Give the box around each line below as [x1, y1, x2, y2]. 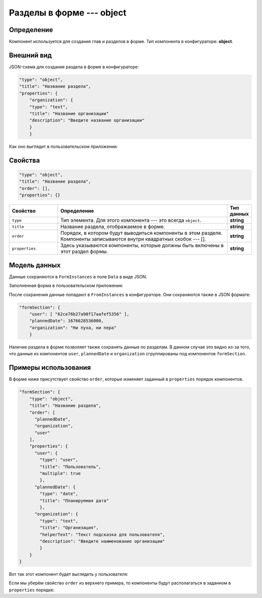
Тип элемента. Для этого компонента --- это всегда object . [60, 217, 201, 224]
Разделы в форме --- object [9, 7, 127, 18]
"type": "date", [39, 491, 79, 497]
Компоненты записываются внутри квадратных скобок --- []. [60, 236, 206, 242]
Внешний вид [9, 51, 52, 59]
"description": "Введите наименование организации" [39, 538, 165, 544]
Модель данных [9, 261, 61, 269]
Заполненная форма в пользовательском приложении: [9, 283, 124, 288]
